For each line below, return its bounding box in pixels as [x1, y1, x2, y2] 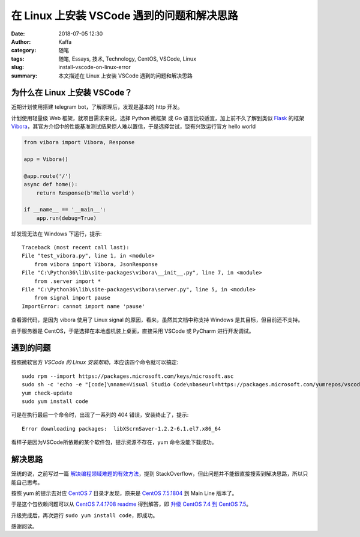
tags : [11, 55, 25, 62]
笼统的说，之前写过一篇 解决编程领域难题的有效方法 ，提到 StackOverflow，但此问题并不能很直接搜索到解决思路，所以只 [11, 470, 308, 478]
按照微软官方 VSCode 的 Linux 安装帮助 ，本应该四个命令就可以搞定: [11, 359, 179, 366]
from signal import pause [34, 294, 111, 302]
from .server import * [34, 278, 101, 285]
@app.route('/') [23, 172, 72, 180]
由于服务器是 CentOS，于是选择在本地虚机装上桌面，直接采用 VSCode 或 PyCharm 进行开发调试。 [11, 327, 254, 335]
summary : [11, 72, 38, 79]
